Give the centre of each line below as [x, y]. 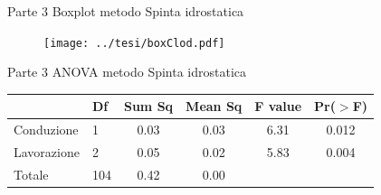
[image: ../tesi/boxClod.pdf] [134, 43]
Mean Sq [214, 106]
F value [278, 106]
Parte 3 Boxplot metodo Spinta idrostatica [126, 11]
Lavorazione [47, 152]
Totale [31, 174]
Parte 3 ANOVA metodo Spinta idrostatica [127, 72]
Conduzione [46, 130]
